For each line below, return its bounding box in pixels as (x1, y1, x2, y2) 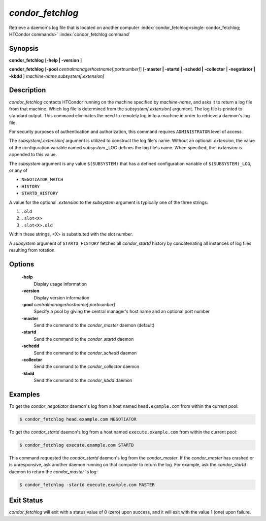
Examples (9, 391, 40, 399)
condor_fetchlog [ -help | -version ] (9, 57, 82, 63)
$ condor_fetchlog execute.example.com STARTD (19, 442, 134, 448)
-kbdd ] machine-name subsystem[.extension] (9, 73, 104, 79)
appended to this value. (9, 152, 57, 158)
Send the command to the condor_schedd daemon (33, 350, 137, 356)
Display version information (33, 294, 90, 300)
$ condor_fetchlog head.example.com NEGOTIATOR (19, 417, 136, 422)
